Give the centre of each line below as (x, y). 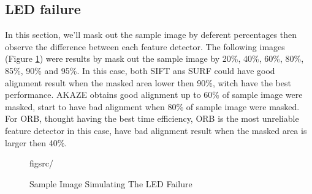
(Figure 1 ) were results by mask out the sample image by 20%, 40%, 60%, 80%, (154, 58)
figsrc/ (42, 163)
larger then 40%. (36, 142)
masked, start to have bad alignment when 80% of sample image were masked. (152, 106)
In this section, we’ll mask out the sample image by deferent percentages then (151, 35)
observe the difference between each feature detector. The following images (145, 46)
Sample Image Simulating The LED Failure (111, 183)
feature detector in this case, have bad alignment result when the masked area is (156, 130)
